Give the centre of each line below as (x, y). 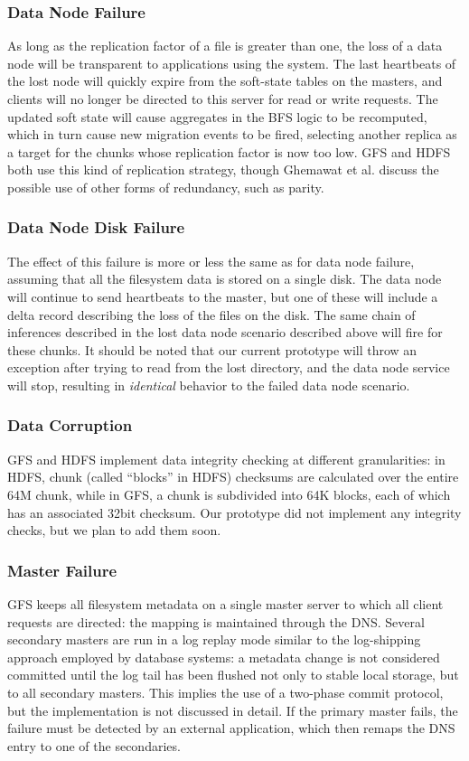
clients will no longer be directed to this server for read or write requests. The (223, 99)
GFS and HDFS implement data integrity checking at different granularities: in (226, 459)
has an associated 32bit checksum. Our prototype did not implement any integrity (234, 512)
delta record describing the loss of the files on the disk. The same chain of (211, 314)
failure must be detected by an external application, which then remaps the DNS (231, 728)
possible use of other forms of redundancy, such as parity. (166, 187)
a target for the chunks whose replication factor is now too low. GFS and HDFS (229, 151)
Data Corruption (70, 425)
